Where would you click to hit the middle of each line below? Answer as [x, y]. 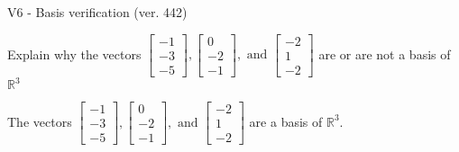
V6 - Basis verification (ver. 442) [97, 12]
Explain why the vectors [74, 54]
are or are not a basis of [385, 54]
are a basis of [286, 121]
